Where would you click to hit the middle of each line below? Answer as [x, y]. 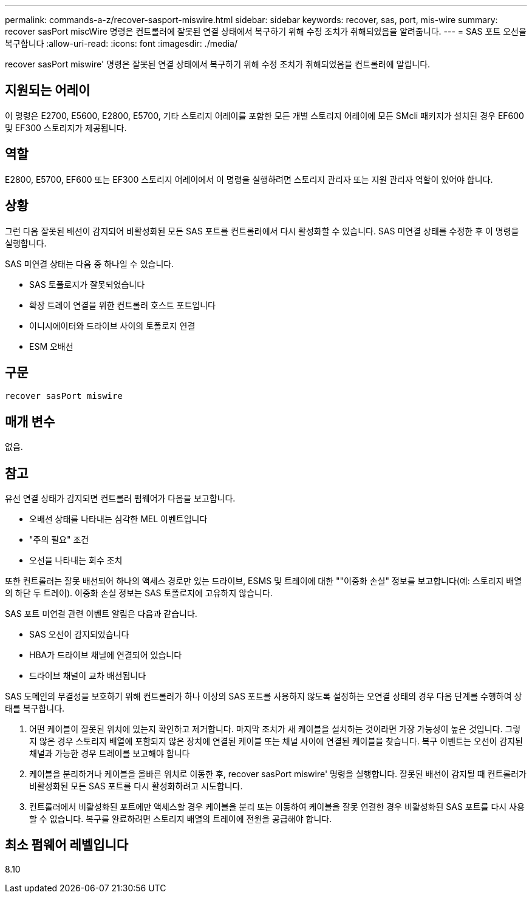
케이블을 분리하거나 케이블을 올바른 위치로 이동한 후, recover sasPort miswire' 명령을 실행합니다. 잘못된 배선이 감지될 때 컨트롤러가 [278, 774]
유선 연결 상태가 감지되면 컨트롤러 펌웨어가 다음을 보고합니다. [120, 498]
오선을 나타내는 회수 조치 [76, 560]
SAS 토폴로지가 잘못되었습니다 [87, 284]
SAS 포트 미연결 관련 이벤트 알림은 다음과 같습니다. [101, 614]
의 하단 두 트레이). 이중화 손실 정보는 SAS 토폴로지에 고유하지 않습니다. [139, 593]
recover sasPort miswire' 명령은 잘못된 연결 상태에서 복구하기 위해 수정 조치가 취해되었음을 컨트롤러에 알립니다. [218, 64]
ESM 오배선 [51, 346]
